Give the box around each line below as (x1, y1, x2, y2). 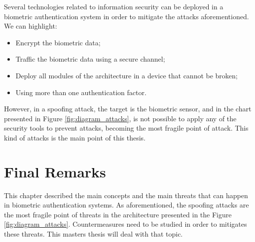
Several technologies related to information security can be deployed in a (4, 1, 223, 11)
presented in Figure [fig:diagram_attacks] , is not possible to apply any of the (4, 113, 237, 123)
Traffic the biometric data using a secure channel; (15, 54, 165, 64)
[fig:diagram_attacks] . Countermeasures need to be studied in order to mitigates (4, 219, 247, 229)
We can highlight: (4, 21, 57, 31)
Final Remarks (4, 161, 106, 181)
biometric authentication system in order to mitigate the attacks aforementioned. (4, 11, 249, 21)
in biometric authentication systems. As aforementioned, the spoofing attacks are (4, 200, 249, 210)
